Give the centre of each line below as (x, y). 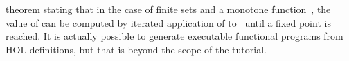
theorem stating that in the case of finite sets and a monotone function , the (168, 9)
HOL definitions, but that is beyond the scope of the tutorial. (136, 49)
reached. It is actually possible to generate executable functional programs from (174, 36)
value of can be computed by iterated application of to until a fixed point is (168, 22)
